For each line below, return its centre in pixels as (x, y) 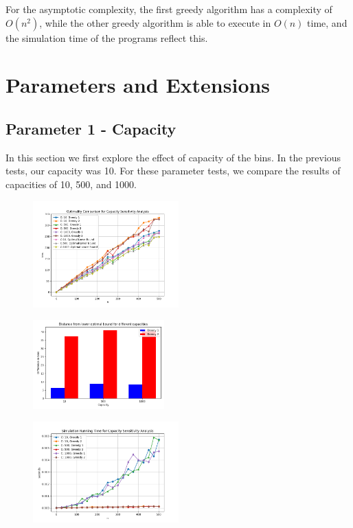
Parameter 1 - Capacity (91, 128)
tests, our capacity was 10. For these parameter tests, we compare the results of (173, 171)
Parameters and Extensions (138, 85)
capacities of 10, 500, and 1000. (71, 184)
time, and (327, 22)
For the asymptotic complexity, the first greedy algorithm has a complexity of (169, 9)
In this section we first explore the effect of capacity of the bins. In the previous (173, 157)
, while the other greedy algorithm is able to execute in (155, 22)
